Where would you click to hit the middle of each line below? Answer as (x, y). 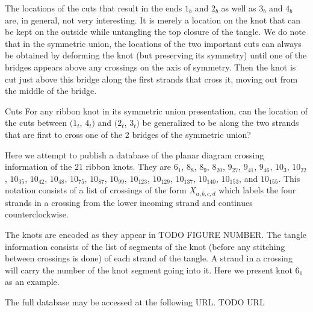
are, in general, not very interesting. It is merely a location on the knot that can (153, 20)
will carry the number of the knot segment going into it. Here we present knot (149, 270)
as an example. (32, 282)
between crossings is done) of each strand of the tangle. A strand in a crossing (149, 258)
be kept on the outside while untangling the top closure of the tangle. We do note (155, 32)
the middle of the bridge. (51, 91)
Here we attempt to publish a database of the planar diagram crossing (135, 154)
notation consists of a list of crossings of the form (96, 190)
